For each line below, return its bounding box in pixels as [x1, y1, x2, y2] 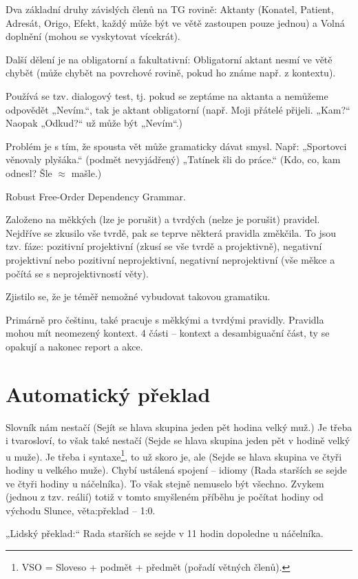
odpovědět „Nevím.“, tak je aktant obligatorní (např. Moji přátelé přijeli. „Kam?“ [6, 102, 350, 116]
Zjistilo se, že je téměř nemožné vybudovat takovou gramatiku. [6, 289, 271, 304]
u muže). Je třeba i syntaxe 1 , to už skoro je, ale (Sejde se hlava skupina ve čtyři [6, 447, 342, 463]
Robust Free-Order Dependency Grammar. [6, 189, 186, 203]
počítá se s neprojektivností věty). [6, 266, 149, 280]
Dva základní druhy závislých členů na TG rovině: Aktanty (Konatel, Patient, [6, 2, 334, 16]
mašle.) [71, 165, 102, 180]
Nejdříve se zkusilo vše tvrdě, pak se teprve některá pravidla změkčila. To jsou [6, 225, 337, 240]
